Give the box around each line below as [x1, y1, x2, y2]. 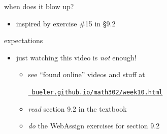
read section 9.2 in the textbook [28, 103, 127, 114]
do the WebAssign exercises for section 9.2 [28, 120, 160, 131]
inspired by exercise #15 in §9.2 [16, 18, 116, 28]
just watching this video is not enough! [16, 52, 137, 62]
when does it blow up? [4, 1, 74, 11]
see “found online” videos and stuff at [28, 69, 145, 80]
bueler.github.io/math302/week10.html [31, 88, 163, 96]
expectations [4, 35, 43, 46]
